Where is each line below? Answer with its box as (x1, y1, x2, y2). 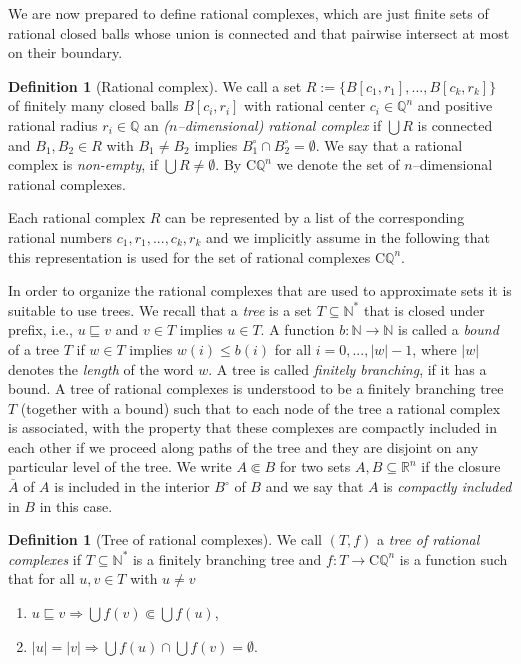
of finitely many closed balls (8, 95, 179, 116)
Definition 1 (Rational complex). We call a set (8, 75, 302, 96)
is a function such (399, 548, 508, 569)
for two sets (279, 456, 351, 477)
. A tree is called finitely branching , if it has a (208, 358, 487, 379)
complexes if (8, 548, 82, 569)
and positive (417, 95, 493, 116)
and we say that (265, 476, 364, 497)
